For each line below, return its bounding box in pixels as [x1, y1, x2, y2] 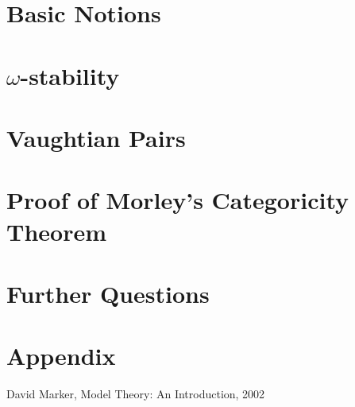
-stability [20, 59, 120, 91]
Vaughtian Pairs [6, 121, 186, 153]
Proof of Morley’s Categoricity [6, 184, 349, 216]
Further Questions [6, 277, 210, 309]
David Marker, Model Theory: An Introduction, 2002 [6, 386, 265, 402]
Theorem [6, 215, 107, 247]
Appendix [6, 339, 116, 372]
